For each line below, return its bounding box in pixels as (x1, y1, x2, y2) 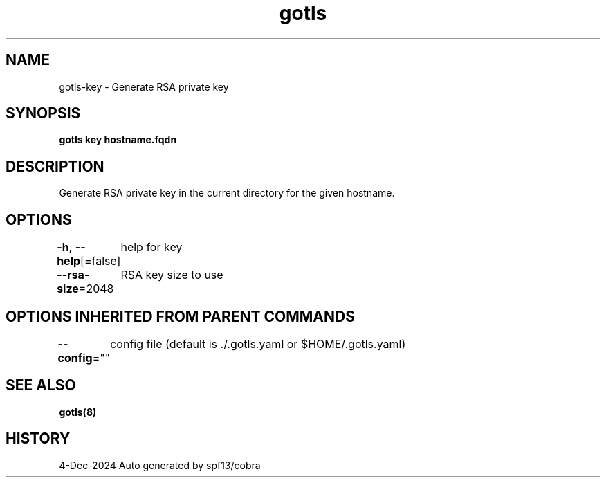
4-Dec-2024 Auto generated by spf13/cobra (59, 459, 261, 471)
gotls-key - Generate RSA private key (59, 80, 229, 93)
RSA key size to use (120, 268, 223, 282)
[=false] (80, 254, 121, 268)
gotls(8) (59, 405, 97, 418)
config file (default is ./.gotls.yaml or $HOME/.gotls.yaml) (110, 336, 406, 351)
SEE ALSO (6, 376, 76, 394)
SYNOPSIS (6, 104, 81, 122)
